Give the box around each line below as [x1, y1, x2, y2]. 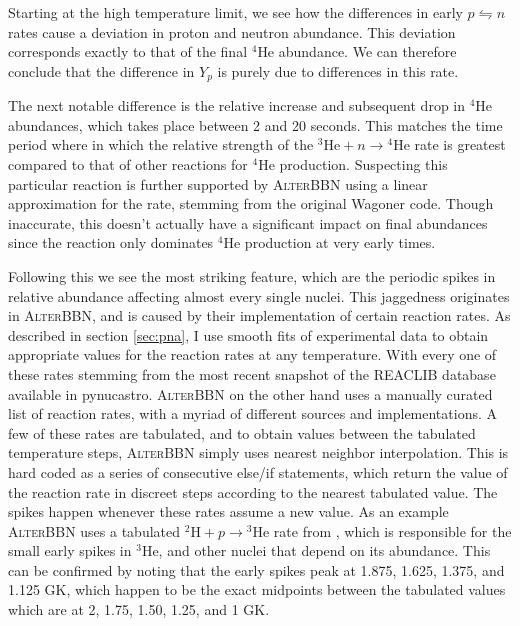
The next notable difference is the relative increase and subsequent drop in [8, 95, 466, 116]
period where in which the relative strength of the [8, 134, 314, 155]
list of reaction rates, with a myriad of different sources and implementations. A [8, 403, 498, 424]
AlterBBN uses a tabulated [8, 520, 181, 541]
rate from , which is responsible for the [273, 520, 512, 541]
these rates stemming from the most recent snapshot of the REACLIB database [8, 363, 496, 384]
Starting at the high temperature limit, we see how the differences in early [8, 2, 463, 22]
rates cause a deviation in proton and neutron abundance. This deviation [8, 21, 456, 42]
